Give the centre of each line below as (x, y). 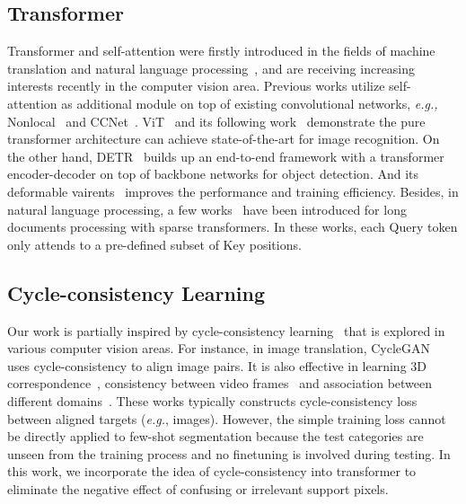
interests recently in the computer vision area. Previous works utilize (196, 86)
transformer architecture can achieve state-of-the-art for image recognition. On (224, 139)
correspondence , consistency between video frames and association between (220, 383)
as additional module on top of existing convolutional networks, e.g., (250, 103)
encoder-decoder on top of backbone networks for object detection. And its (213, 174)
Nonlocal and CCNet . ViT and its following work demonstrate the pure (216, 121)
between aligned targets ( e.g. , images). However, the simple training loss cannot (227, 418)
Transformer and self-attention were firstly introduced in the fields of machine (221, 51)
